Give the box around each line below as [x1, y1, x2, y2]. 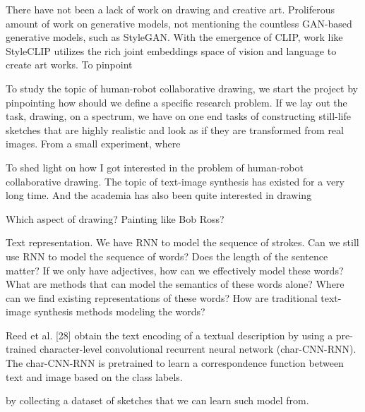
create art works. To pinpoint [6, 57, 133, 72]
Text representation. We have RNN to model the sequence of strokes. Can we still [6, 235, 359, 250]
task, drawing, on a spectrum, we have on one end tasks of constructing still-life [6, 109, 352, 123]
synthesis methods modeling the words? [34, 304, 205, 319]
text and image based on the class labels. [6, 369, 183, 384]
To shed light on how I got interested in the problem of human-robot [6, 159, 304, 174]
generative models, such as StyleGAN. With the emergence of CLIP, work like [6, 30, 343, 44]
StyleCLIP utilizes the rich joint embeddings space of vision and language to [6, 43, 337, 58]
